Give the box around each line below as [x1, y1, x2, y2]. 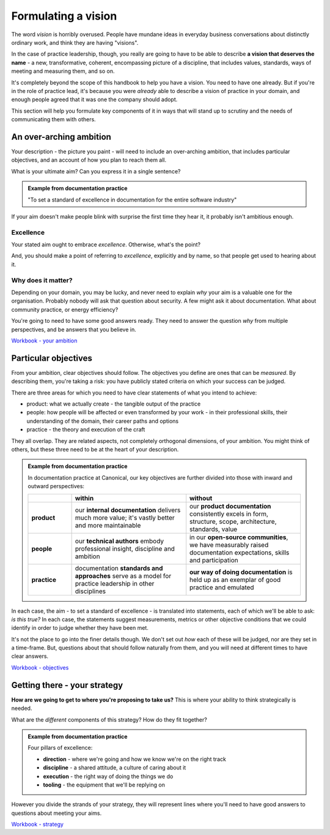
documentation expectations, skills [189, 548, 290, 557]
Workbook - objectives [11, 663, 69, 671]
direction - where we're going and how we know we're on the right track [43, 755, 226, 763]
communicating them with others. [11, 116, 96, 123]
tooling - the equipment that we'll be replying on [43, 781, 165, 788]
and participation [189, 556, 238, 564]
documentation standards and [75, 564, 163, 572]
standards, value [189, 524, 238, 533]
